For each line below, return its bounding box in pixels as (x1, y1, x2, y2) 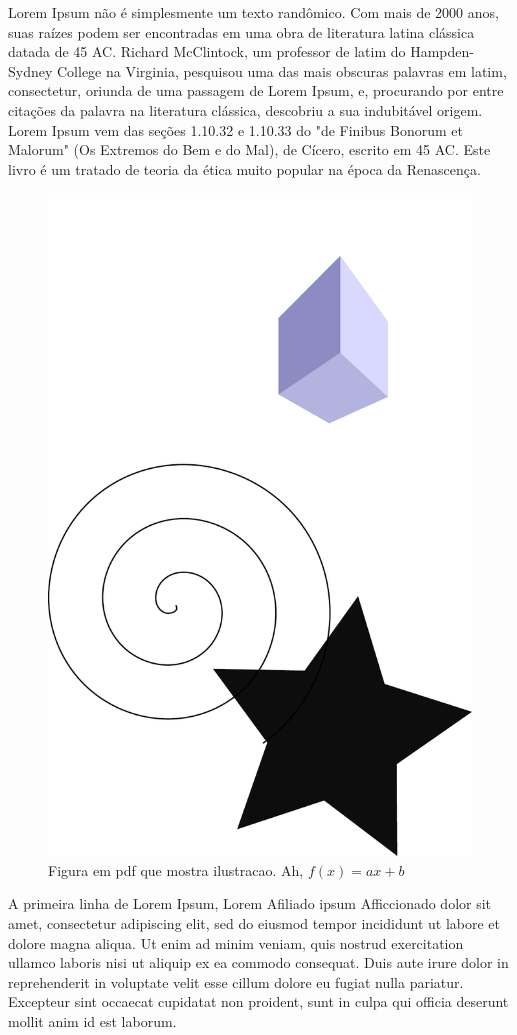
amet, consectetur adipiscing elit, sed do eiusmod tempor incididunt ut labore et (8, 912, 500, 933)
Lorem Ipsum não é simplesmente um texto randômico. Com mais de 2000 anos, (8, 2, 499, 22)
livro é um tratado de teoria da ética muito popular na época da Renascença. (8, 158, 481, 179)
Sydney (8, 60, 53, 81)
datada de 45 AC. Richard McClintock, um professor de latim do (8, 41, 406, 62)
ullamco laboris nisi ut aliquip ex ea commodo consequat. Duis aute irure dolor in (8, 952, 509, 973)
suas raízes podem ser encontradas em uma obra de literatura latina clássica (8, 21, 475, 42)
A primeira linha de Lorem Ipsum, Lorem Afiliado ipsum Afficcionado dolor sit (8, 893, 492, 914)
